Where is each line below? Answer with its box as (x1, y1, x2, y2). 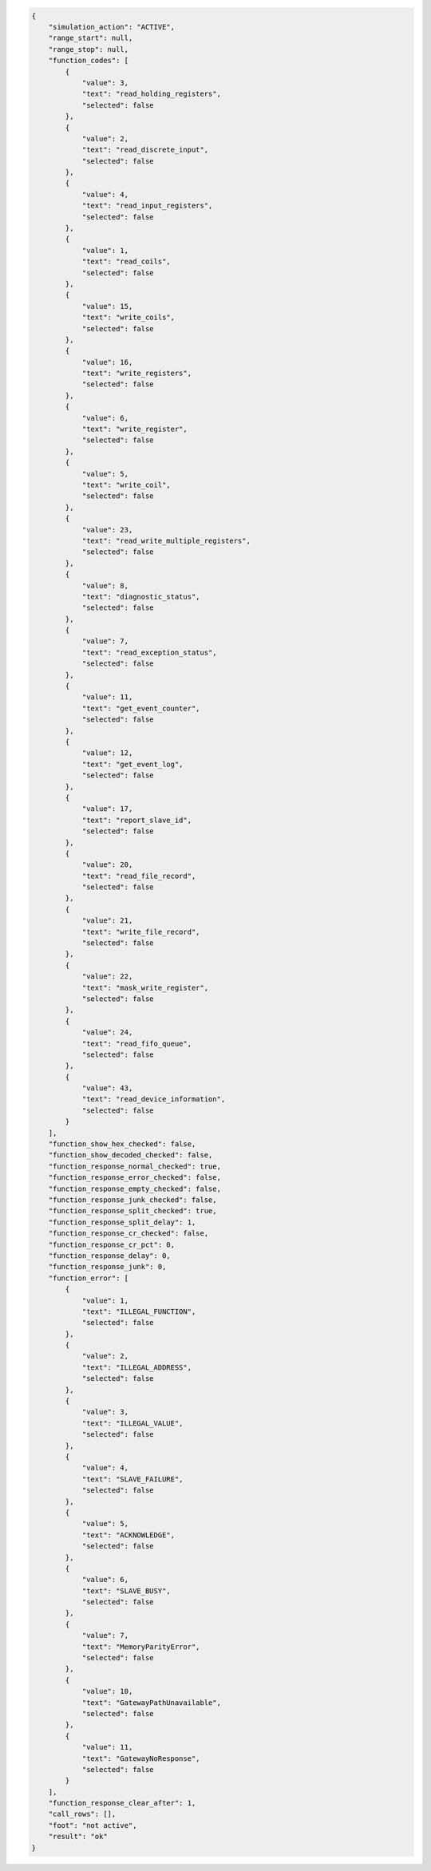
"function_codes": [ (48, 56, 129, 65)
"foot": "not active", (48, 1821, 137, 1829)
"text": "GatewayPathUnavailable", (81, 1698, 221, 1707)
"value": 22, (81, 972, 133, 981)
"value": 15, (81, 302, 133, 311)
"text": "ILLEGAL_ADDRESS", (81, 1363, 192, 1372)
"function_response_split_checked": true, (48, 1206, 217, 1216)
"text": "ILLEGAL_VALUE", (81, 1418, 184, 1428)
